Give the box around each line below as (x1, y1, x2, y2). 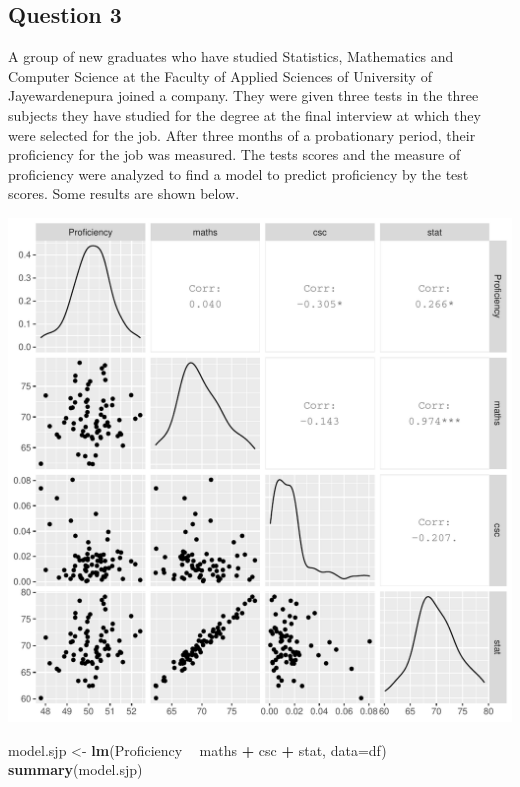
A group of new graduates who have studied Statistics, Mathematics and (8, 46, 454, 67)
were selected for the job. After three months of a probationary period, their (8, 124, 476, 145)
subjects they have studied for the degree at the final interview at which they (8, 104, 481, 125)
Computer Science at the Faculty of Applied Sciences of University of (8, 65, 432, 86)
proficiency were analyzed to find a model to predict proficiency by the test (8, 163, 469, 184)
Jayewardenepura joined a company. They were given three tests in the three (8, 85, 479, 106)
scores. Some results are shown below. (8, 183, 240, 204)
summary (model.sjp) (8, 759, 143, 780)
